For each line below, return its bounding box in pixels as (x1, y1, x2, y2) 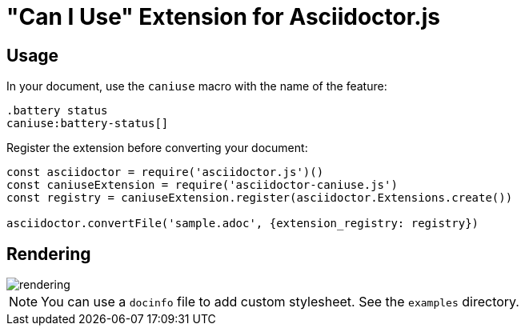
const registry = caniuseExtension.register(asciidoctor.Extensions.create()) (6, 191, 513, 205)
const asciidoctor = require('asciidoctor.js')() (6, 166, 324, 179)
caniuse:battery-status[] (6, 117, 169, 130)
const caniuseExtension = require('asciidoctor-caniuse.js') (6, 178, 398, 192)
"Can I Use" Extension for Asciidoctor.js (6, 3, 440, 30)
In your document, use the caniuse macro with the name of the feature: (6, 79, 387, 94)
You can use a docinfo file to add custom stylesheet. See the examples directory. (41, 294, 519, 310)
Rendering (6, 243, 91, 264)
